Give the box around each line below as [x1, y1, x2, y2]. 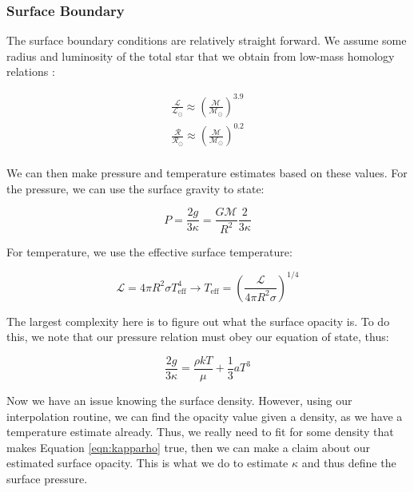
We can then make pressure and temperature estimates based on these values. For [6, 165, 408, 181]
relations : [6, 63, 55, 80]
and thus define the [301, 454, 396, 471]
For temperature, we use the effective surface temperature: [6, 243, 293, 260]
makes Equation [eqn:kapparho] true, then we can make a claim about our [6, 438, 371, 455]
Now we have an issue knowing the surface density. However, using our [6, 392, 352, 409]
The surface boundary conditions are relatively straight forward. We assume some [6, 32, 407, 49]
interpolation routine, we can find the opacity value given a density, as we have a [6, 407, 403, 424]
